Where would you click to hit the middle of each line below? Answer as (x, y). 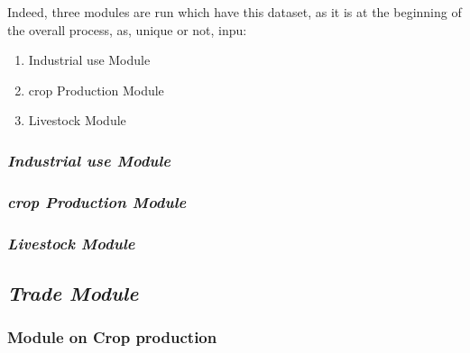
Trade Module (73, 292)
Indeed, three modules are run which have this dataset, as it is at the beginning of (235, 12)
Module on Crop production (112, 337)
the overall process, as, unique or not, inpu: (127, 29)
